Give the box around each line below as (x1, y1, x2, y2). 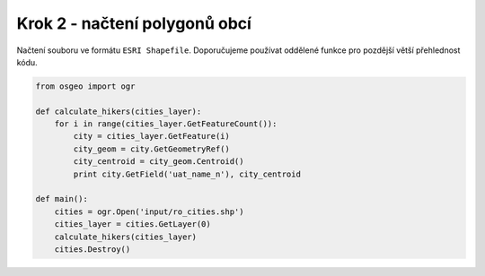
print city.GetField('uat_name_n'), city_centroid (73, 168, 301, 179)
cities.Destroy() (54, 245, 131, 254)
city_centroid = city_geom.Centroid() (73, 157, 244, 167)
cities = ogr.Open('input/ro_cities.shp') (54, 206, 244, 217)
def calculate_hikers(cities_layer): (35, 106, 202, 116)
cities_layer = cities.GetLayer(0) (54, 220, 211, 229)
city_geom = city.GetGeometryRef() (73, 143, 231, 154)
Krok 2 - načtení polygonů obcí (16, 13, 251, 33)
